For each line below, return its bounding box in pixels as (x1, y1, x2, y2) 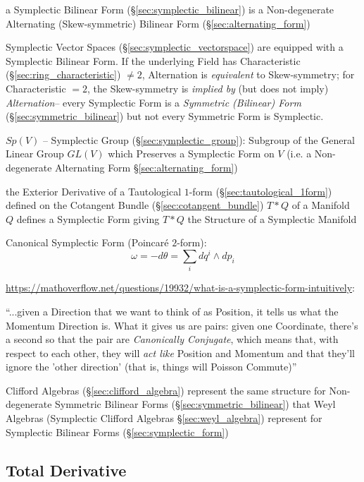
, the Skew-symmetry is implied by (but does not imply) (87, 80, 329, 95)
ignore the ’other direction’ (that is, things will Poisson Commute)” (6, 359, 297, 374)
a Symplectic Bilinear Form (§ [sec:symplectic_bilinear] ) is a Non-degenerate (6, 2, 334, 16)
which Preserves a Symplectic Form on (108, 146, 275, 161)
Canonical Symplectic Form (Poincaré (6, 235, 169, 250)
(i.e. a (287, 146, 312, 161)
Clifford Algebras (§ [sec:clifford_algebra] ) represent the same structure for (6, 382, 326, 397)
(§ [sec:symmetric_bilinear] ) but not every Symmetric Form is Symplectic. (6, 109, 324, 123)
